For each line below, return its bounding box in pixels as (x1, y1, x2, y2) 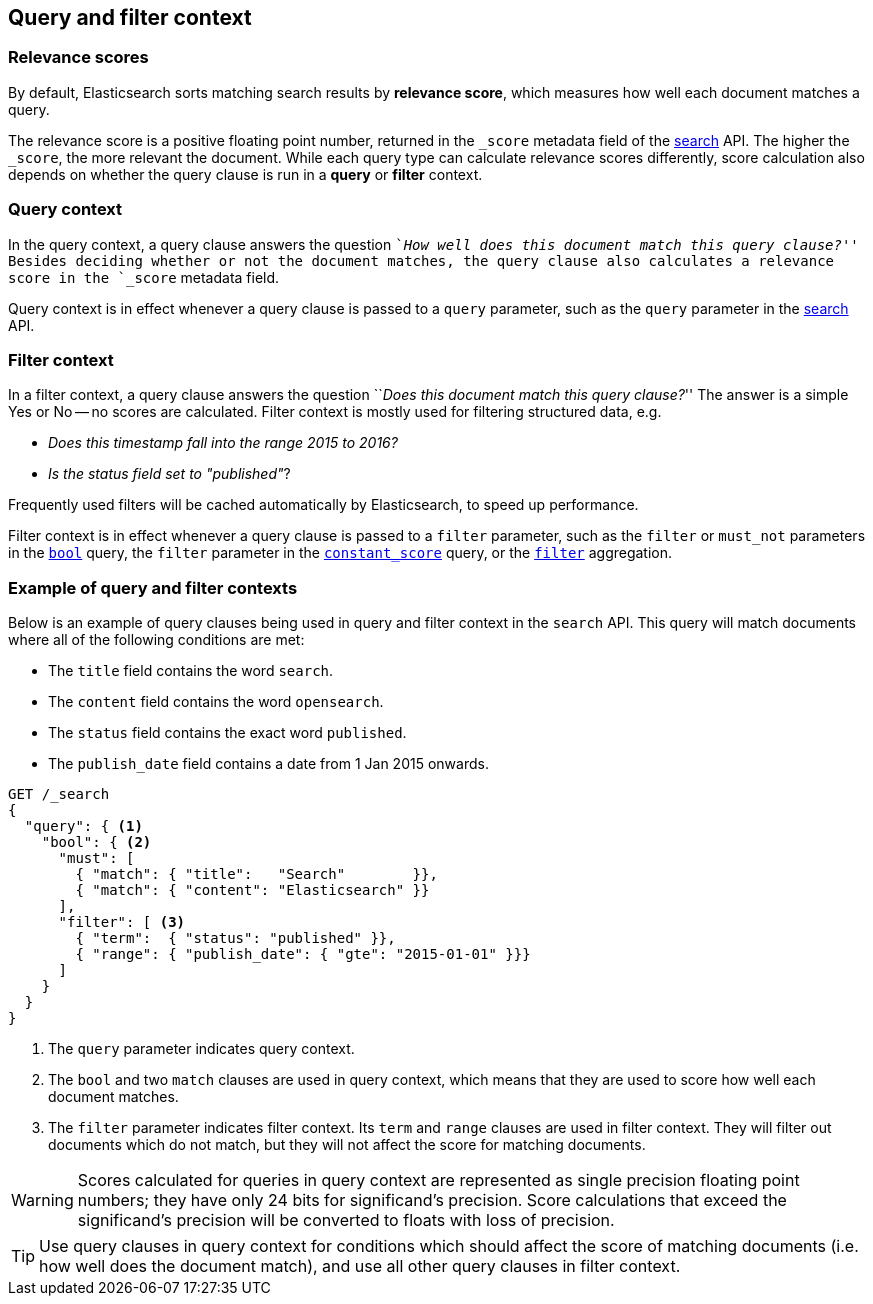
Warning (11, 1190, 74, 1211)
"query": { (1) (24, 818, 143, 835)
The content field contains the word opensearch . (48, 693, 384, 711)
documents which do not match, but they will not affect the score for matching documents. (48, 1136, 646, 1154)
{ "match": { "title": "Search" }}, (75, 866, 438, 883)
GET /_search (8, 786, 110, 803)
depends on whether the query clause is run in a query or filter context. (8, 165, 483, 183)
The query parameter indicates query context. (48, 1040, 355, 1058)
